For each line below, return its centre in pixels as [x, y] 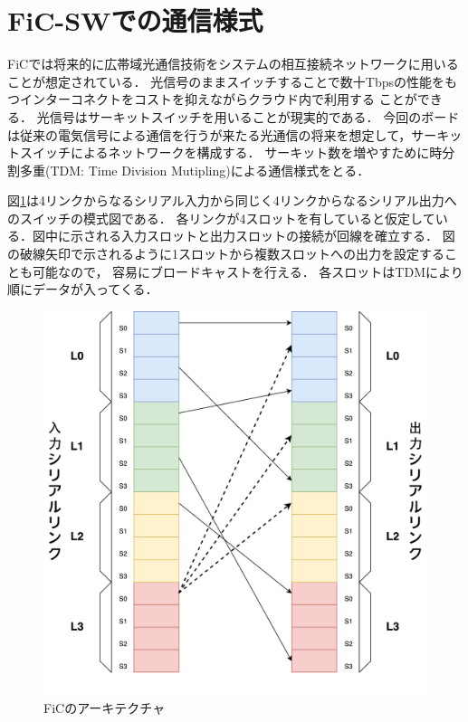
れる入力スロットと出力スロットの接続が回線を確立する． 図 [275, 236]
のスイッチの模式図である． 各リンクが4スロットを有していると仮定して [221, 218]
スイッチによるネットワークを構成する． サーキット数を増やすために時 [231, 152]
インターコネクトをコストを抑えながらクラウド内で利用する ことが [218, 99]
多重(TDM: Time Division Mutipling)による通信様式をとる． [195, 170]
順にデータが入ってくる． [83, 289]
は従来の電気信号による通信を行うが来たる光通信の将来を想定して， [210, 134]
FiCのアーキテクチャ [105, 708]
